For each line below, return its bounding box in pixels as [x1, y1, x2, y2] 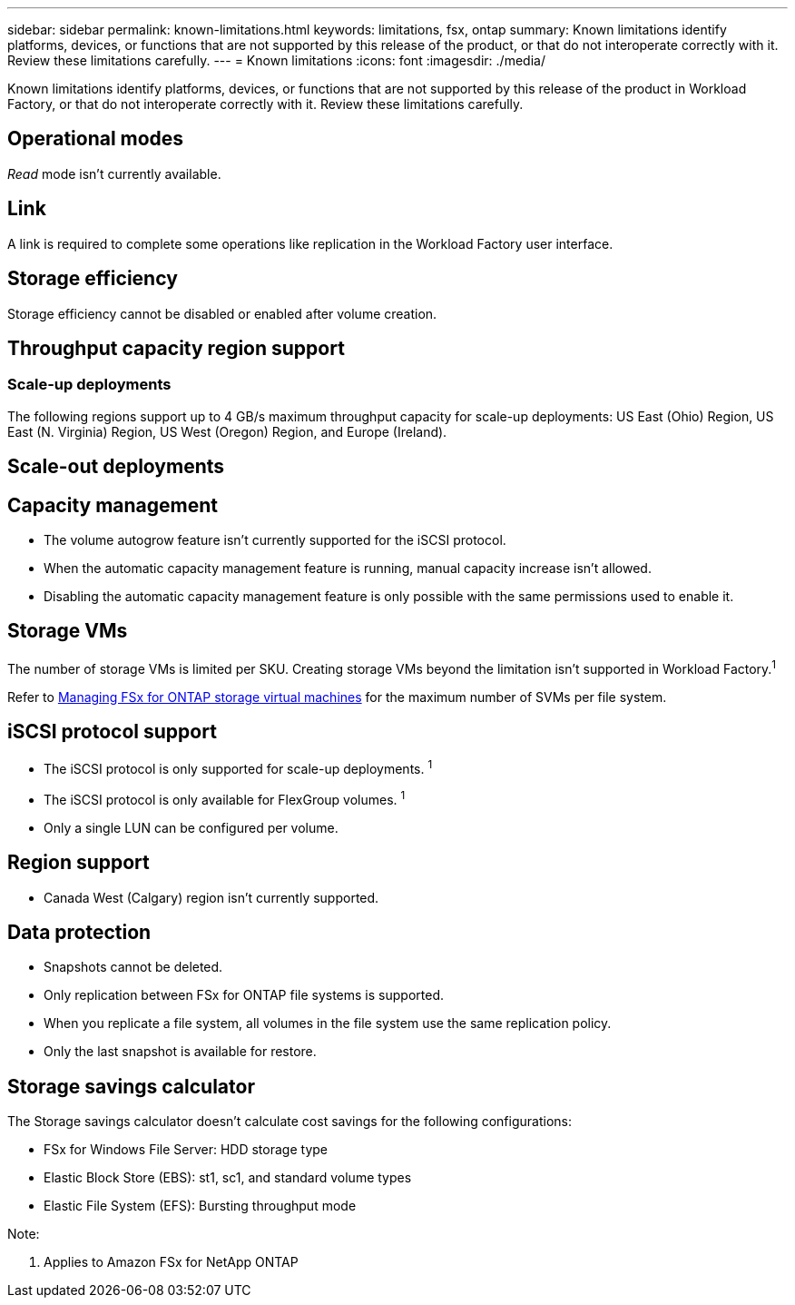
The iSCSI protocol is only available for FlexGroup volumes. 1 [44, 789, 406, 807]
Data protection [7, 920, 152, 944]
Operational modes [7, 127, 184, 151]
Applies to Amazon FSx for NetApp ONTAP [44, 1254, 299, 1270]
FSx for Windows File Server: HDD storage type [44, 1142, 328, 1158]
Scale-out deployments [7, 455, 225, 479]
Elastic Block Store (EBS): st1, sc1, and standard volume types [44, 1170, 412, 1186]
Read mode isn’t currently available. [7, 165, 221, 182]
